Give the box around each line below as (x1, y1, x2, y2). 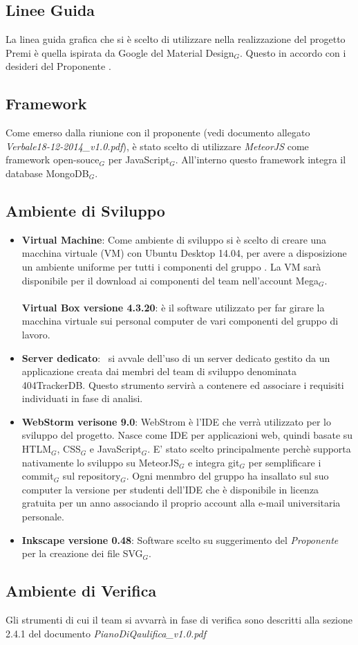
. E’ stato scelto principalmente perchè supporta (147, 442, 351, 456)
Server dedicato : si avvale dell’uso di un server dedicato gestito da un (21, 350, 330, 365)
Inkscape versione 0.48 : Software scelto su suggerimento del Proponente (21, 532, 339, 547)
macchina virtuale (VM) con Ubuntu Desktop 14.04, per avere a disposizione (21, 246, 347, 260)
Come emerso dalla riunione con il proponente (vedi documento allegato (6, 125, 310, 140)
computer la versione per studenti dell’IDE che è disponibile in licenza (21, 482, 319, 496)
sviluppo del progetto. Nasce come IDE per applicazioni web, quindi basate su (21, 428, 353, 442)
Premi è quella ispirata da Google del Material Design (6, 45, 234, 60)
